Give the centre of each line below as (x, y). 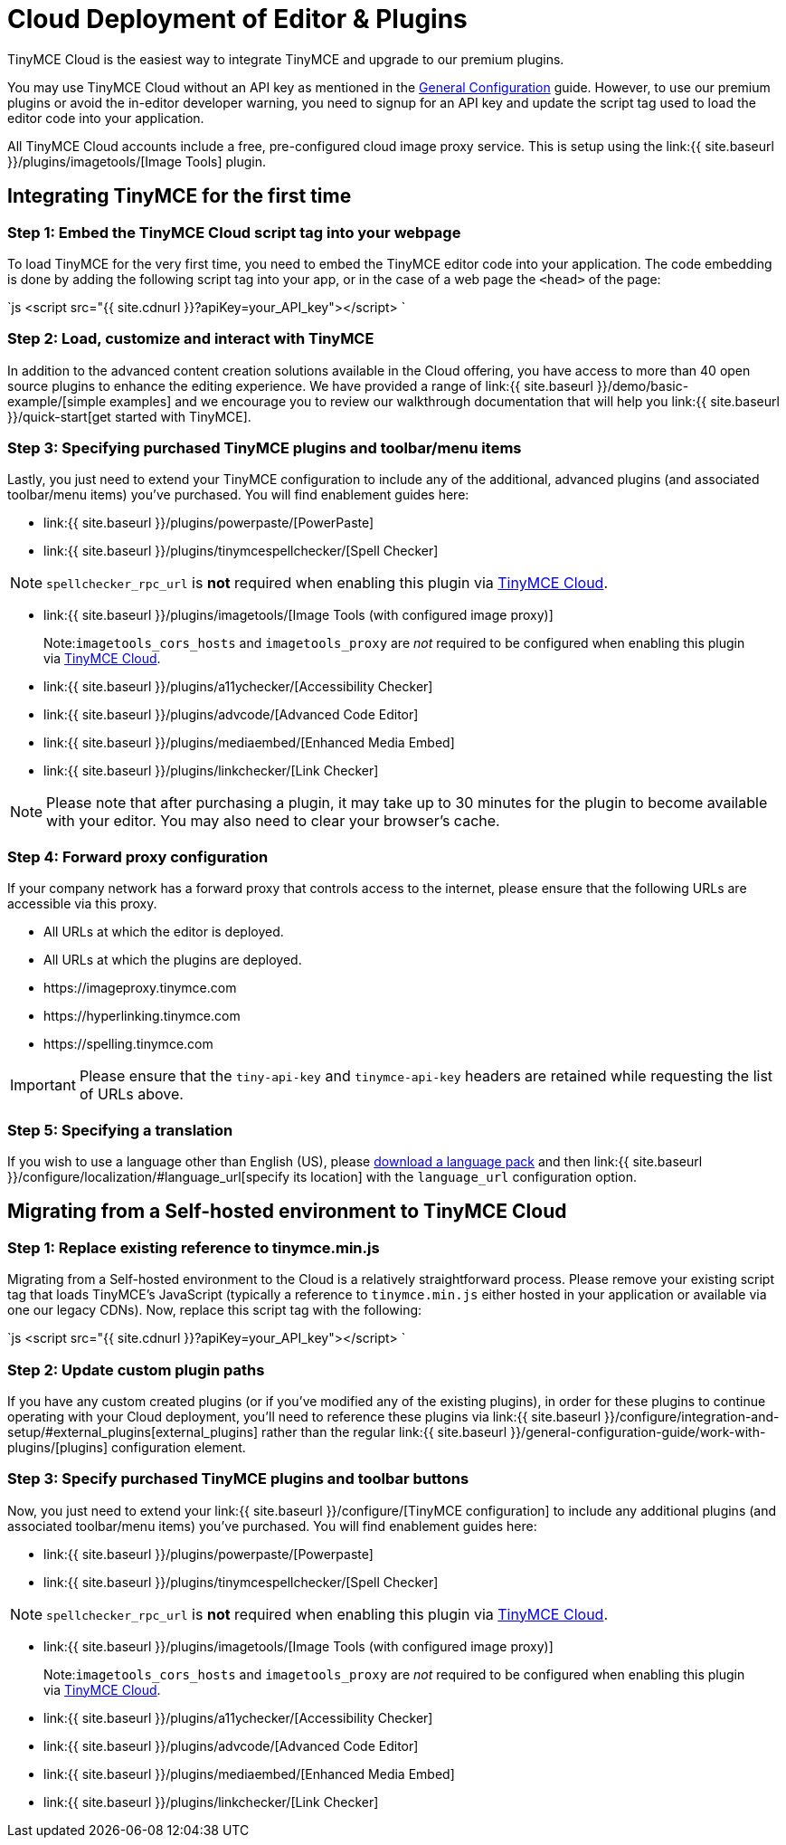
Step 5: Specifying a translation (120, 1130)
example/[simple (57, 401)
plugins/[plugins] (58, 1447)
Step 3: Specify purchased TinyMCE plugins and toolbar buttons (238, 1479)
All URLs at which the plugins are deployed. (173, 960)
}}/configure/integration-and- (691, 1416)
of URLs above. (131, 1094)
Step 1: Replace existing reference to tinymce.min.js (194, 1247)
